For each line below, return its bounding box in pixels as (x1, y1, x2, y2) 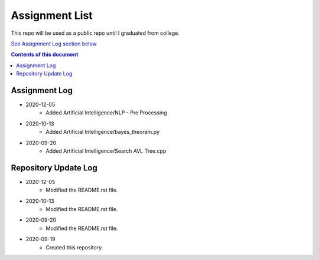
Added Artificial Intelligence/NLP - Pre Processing (45, 109, 168, 116)
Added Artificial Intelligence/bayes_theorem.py (45, 129, 159, 136)
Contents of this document (11, 51, 79, 58)
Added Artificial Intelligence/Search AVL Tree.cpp (45, 147, 167, 154)
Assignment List (11, 9, 93, 22)
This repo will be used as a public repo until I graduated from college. (11, 29, 180, 37)
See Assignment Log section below (11, 40, 97, 47)
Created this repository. (45, 243, 103, 251)
